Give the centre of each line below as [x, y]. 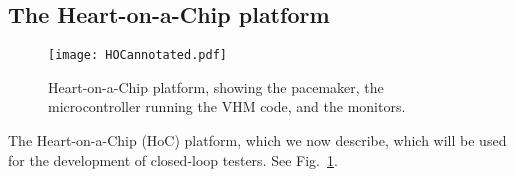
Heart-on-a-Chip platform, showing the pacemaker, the [216, 86]
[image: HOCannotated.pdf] [137, 55]
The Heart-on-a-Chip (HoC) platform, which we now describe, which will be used [257, 140]
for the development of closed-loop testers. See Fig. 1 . [173, 159]
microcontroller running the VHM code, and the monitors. [227, 106]
